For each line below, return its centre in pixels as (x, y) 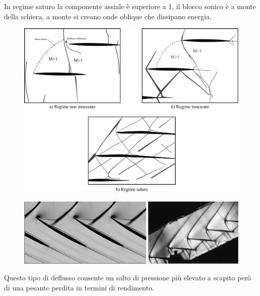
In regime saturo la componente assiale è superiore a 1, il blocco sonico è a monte (130, 6)
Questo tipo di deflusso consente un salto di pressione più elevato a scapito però (128, 278)
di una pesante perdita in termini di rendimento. (79, 287)
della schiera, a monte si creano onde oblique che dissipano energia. (108, 16)
